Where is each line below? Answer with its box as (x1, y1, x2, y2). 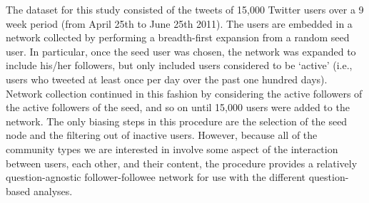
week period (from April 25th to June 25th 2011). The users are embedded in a (6, 16, 353, 31)
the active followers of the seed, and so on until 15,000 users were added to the (6, 100, 350, 115)
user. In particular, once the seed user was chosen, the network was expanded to (6, 43, 356, 58)
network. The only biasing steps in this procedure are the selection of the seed (6, 113, 348, 128)
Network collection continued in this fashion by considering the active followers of (6, 85, 363, 100)
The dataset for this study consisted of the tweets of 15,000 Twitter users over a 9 (6, 2, 364, 16)
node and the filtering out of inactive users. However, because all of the (6, 127, 318, 142)
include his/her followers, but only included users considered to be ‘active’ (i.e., (6, 58, 353, 73)
